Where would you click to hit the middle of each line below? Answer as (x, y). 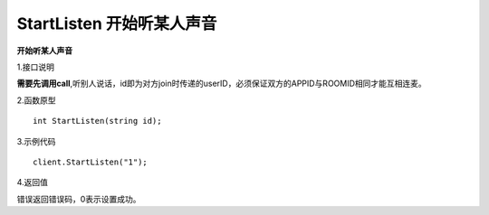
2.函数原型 (36, 100)
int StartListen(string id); (97, 121)
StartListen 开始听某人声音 (117, 23)
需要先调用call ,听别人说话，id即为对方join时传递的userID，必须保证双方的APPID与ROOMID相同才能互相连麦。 (222, 84)
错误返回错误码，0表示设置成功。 (79, 199)
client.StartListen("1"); (91, 162)
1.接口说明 (35, 67)
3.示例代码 (36, 141)
